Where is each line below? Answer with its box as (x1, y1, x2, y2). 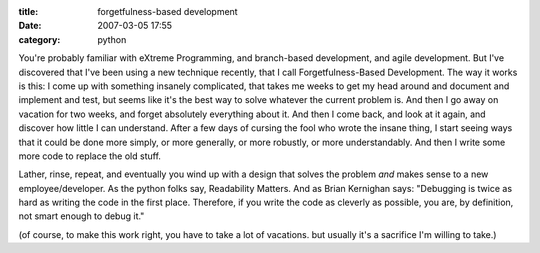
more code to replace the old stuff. (18, 150, 162, 162)
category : (18, 33, 61, 45)
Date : (18, 20, 42, 32)
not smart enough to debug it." (18, 210, 145, 222)
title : (18, 6, 39, 17)
